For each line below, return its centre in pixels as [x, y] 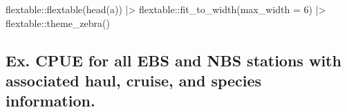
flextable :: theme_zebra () [58, 22]
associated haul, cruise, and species [134, 80]
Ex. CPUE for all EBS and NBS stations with [173, 60]
